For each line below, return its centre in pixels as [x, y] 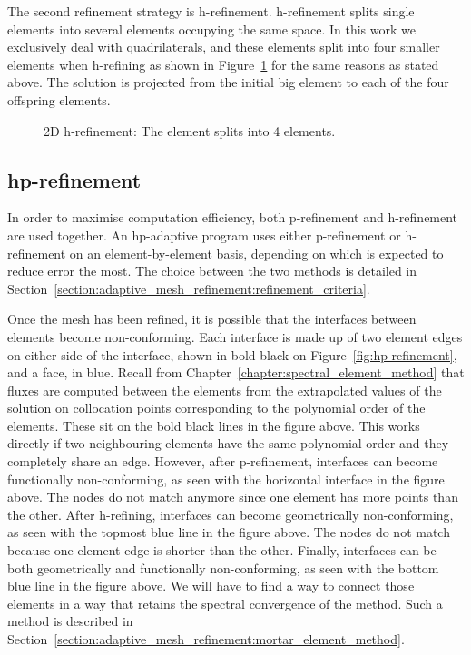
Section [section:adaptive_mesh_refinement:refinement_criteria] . [189, 288]
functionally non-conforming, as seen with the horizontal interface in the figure [226, 479]
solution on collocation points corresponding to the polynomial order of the [216, 408]
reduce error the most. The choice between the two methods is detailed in [212, 271]
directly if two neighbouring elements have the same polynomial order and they [228, 443]
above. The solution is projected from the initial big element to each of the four [228, 82]
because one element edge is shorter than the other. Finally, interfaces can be [222, 550]
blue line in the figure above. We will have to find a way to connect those [211, 586]
